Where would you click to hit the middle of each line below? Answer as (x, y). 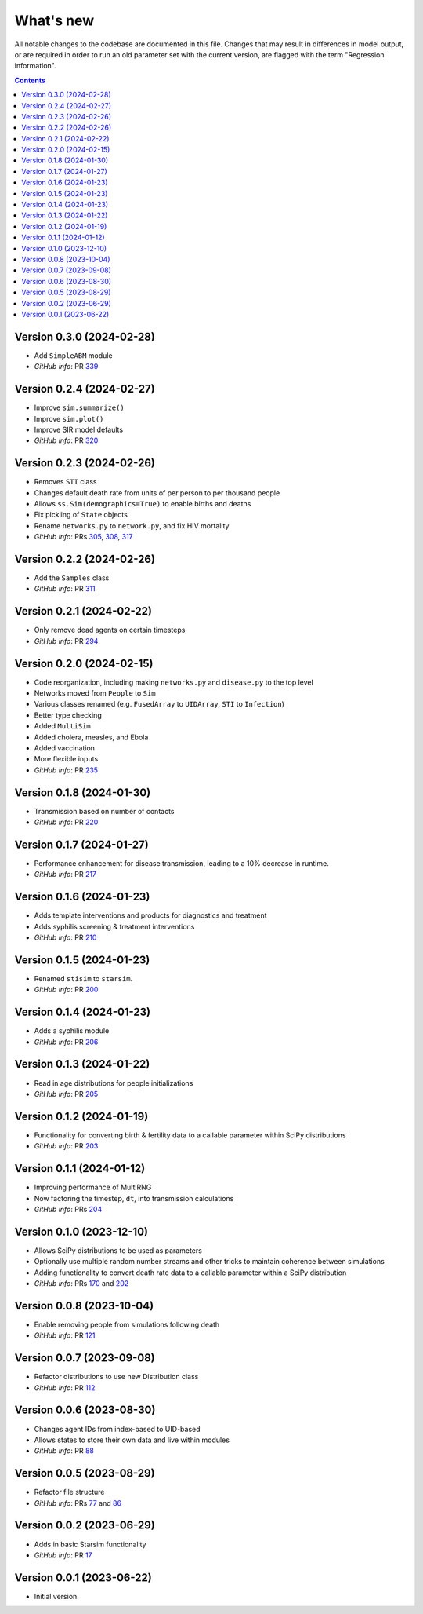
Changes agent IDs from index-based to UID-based (117, 1429)
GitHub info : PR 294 (66, 641)
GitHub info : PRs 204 (68, 1209)
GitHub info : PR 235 (66, 770)
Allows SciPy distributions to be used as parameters (118, 1250)
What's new (54, 20)
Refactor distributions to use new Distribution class (116, 1377)
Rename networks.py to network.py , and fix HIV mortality (132, 525)
